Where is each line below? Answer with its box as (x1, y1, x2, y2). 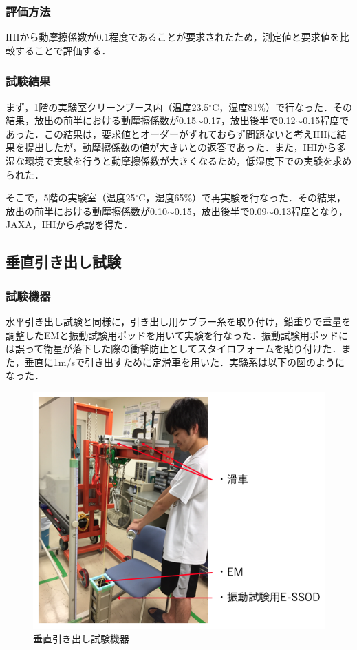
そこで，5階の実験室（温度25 (6, 190, 136, 205)
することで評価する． (14, 43, 111, 57)
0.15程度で (303, 113, 349, 128)
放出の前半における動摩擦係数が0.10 (6, 203, 167, 218)
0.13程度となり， (274, 203, 348, 218)
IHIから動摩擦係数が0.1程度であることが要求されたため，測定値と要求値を (6, 30, 340, 44)
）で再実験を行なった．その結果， (192, 190, 347, 205)
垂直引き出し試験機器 (33, 631, 129, 645)
